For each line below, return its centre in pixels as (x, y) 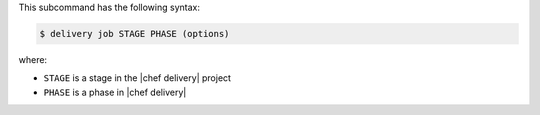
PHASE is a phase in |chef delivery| (115, 92)
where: (33, 59)
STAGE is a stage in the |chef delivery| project (137, 78)
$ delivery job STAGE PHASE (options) (134, 33)
